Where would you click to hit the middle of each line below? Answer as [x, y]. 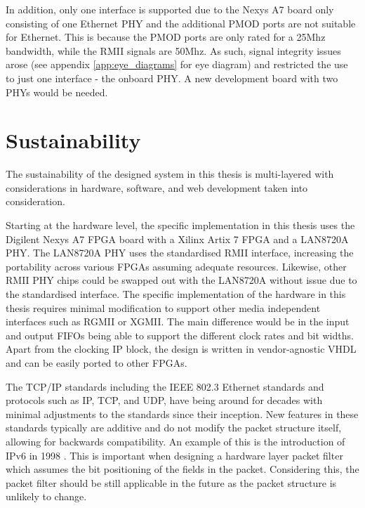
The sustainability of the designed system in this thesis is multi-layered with [170, 174]
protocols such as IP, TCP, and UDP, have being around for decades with [164, 400]
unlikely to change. [46, 496]
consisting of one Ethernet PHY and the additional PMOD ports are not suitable [181, 23]
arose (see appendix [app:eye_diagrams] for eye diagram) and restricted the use [177, 64]
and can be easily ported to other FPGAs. [97, 363]
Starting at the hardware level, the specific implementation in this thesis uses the [180, 225]
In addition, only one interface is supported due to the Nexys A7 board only [170, 9]
